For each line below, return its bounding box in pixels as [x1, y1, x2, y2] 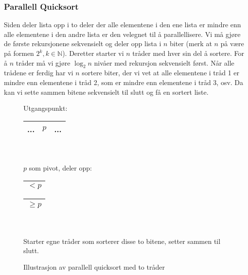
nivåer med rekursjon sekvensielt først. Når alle [94, 57, 234, 68]
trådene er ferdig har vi [4, 68, 73, 78]
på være [220, 38, 244, 49]
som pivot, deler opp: [29, 162, 92, 172]
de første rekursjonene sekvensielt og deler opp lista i [4, 38, 161, 49]
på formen [4, 48, 34, 58]
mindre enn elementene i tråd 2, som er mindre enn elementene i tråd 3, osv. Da [4, 77, 244, 87]
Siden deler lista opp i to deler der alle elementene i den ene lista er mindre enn [4, 19, 241, 30]
